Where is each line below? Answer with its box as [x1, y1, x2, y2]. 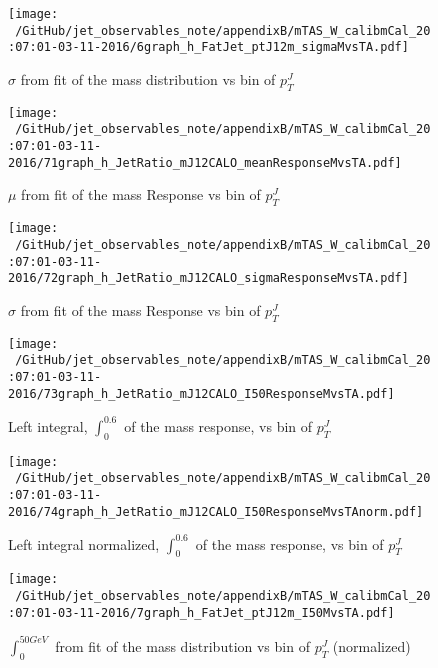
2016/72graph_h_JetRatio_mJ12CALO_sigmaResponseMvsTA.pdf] [8, 271, 409, 286]
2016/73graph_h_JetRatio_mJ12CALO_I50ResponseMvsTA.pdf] [8, 386, 395, 401]
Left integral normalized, [8, 533, 160, 554]
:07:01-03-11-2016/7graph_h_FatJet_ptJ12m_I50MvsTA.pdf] [8, 605, 395, 620]
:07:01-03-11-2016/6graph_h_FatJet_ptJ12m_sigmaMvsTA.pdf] [8, 40, 409, 55]
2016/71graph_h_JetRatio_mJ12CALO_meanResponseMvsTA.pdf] [8, 155, 402, 170]
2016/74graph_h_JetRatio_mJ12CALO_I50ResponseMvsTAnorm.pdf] [8, 504, 424, 519]
